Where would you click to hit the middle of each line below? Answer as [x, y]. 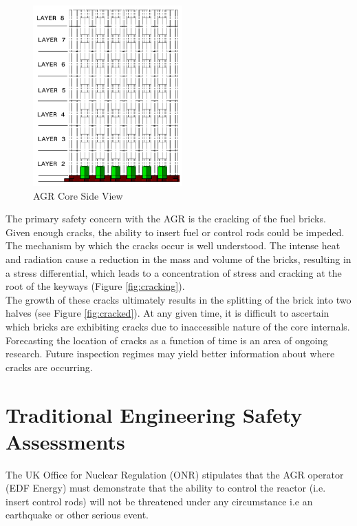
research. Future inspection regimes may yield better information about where [170, 354]
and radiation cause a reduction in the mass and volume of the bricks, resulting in [178, 259]
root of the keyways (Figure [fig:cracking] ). [95, 286]
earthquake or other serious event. [77, 515]
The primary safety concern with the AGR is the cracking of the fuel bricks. [166, 219]
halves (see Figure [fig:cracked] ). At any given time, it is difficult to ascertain [167, 313]
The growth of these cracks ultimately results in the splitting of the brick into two [178, 299]
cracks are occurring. [49, 367]
